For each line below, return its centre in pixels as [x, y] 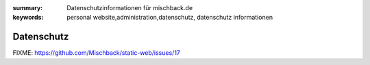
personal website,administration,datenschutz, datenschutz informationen [170, 18]
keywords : [28, 18]
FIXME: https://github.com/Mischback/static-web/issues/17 [97, 53]
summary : [28, 8]
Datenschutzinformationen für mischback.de [130, 8]
